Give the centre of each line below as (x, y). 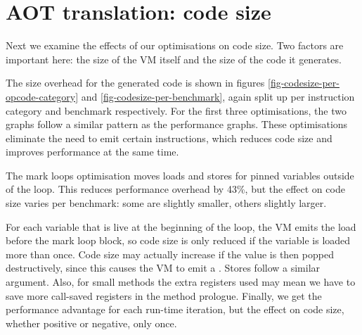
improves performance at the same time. (92, 152)
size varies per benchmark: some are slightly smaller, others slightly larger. (166, 203)
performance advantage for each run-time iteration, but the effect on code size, (175, 309)
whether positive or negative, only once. (91, 323)
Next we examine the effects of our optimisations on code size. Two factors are (175, 45)
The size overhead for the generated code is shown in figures (135, 83)
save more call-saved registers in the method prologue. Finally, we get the (164, 295)
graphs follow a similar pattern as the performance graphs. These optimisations (177, 124)
